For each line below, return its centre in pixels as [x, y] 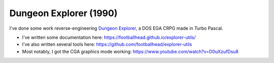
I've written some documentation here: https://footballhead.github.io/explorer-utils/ [109, 37]
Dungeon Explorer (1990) [63, 13]
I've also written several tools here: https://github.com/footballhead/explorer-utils [107, 44]
